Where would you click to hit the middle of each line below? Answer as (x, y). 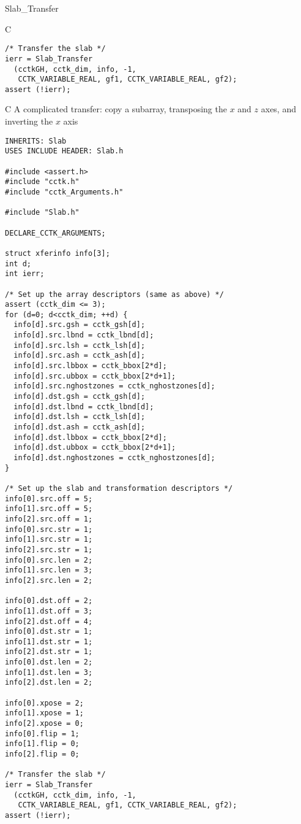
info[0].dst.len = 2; (49, 662)
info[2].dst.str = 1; (49, 652)
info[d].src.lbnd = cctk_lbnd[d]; (84, 335)
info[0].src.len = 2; (49, 560)
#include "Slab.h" (42, 213)
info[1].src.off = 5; (49, 509)
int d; (18, 264)
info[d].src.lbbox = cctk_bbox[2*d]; (90, 366)
